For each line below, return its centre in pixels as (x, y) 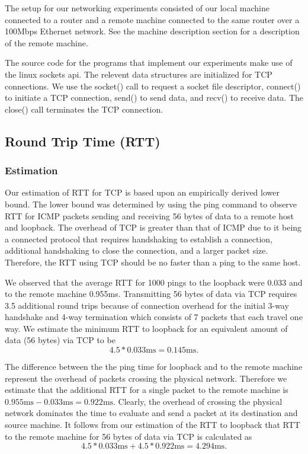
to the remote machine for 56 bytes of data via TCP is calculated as (129, 436)
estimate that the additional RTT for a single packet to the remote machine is (147, 390)
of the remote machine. (46, 42)
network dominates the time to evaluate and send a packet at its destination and (151, 413)
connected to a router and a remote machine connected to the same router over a (152, 19)
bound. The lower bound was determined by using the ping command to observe (151, 204)
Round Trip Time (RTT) (83, 141)
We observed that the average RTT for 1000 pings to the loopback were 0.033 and (154, 282)
